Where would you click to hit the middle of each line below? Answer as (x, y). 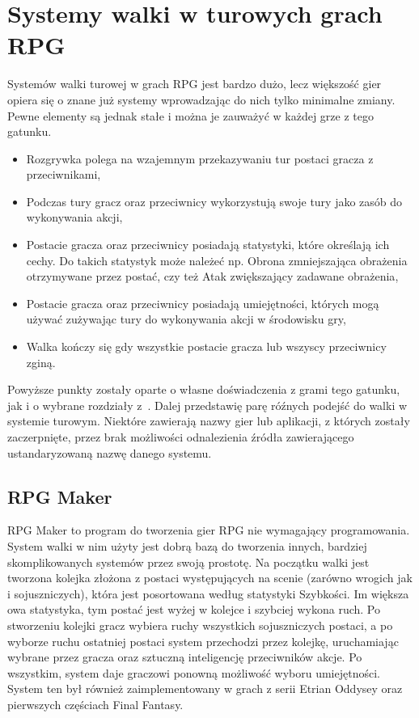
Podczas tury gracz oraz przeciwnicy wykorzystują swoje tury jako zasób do (214, 201)
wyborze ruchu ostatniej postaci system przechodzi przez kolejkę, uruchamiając (203, 641)
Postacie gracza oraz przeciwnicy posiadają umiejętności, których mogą (203, 303)
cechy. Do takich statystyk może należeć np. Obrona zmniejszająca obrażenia (217, 260)
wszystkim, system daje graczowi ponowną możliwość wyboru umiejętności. (194, 672)
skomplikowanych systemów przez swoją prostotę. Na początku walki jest (188, 562)
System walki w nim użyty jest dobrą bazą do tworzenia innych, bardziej (187, 545)
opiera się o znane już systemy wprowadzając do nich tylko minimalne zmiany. (201, 99)
